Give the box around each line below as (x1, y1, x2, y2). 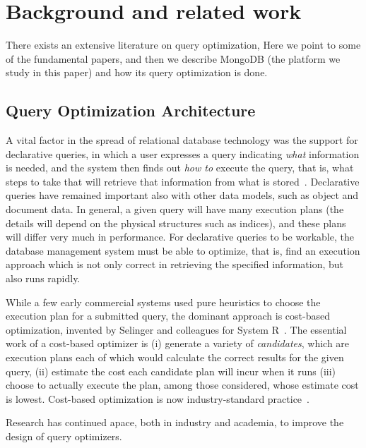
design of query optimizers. (6, 428, 122, 443)
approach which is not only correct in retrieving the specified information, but (6, 257, 343, 272)
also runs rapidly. (6, 271, 81, 286)
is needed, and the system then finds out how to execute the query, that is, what (6, 160, 354, 175)
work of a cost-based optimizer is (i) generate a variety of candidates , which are (6, 336, 350, 351)
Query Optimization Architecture (6, 99, 256, 121)
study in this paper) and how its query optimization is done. (6, 65, 268, 80)
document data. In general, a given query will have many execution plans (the (6, 202, 344, 217)
